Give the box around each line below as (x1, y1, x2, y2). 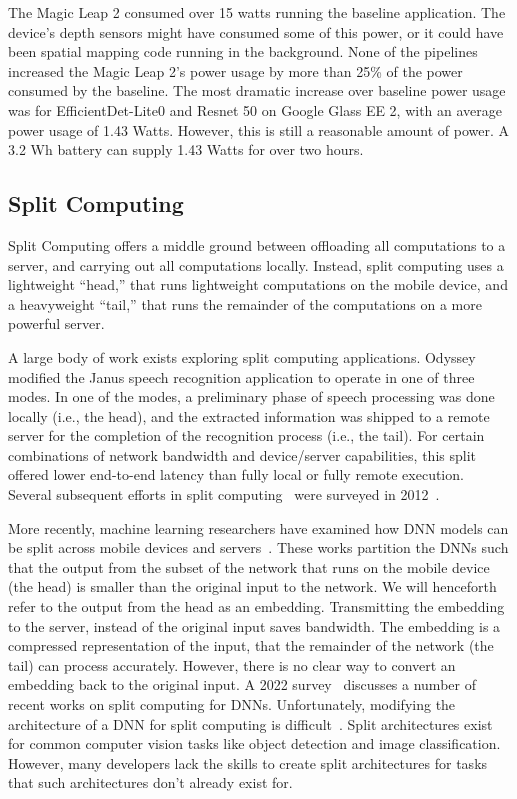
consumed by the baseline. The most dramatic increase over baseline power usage (8, 80, 506, 101)
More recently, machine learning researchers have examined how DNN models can (8, 517, 509, 538)
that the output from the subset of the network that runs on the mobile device (8, 556, 490, 577)
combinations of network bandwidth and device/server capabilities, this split (8, 444, 476, 465)
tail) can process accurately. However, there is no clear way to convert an (8, 654, 456, 675)
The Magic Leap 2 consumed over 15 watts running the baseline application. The (8, 2, 506, 22)
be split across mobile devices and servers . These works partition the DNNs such (8, 537, 509, 558)
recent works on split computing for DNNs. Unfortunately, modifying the (8, 694, 456, 715)
